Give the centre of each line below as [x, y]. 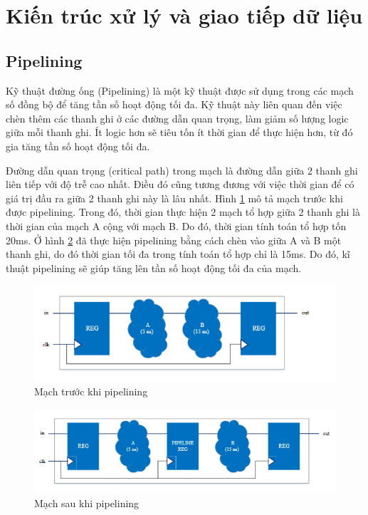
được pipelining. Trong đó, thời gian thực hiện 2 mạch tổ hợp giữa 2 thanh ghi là [183, 212]
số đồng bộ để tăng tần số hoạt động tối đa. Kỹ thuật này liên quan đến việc [174, 104]
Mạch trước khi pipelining [91, 391]
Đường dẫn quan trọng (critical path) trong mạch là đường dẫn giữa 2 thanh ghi [182, 170]
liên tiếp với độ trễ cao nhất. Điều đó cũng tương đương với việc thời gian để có [180, 184]
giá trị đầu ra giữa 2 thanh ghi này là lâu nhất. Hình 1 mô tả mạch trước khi [174, 198]
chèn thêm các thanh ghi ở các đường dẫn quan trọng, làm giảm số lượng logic [177, 118]
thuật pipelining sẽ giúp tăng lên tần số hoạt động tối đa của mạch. [154, 267]
